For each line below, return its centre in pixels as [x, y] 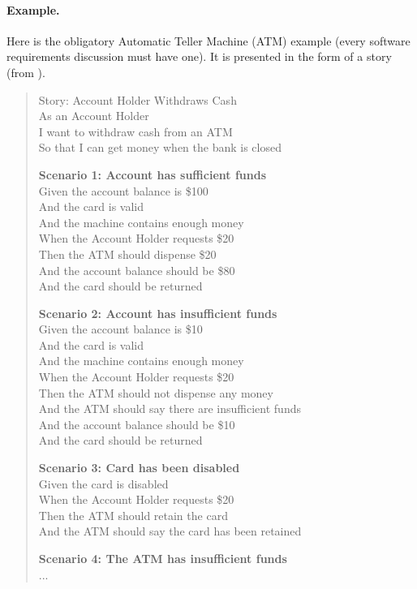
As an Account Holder [94, 116]
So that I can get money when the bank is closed [160, 147]
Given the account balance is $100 [123, 190]
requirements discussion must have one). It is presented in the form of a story [199, 56]
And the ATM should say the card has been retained [170, 531]
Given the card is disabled [103, 483]
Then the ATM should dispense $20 [127, 254]
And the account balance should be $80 [137, 270]
